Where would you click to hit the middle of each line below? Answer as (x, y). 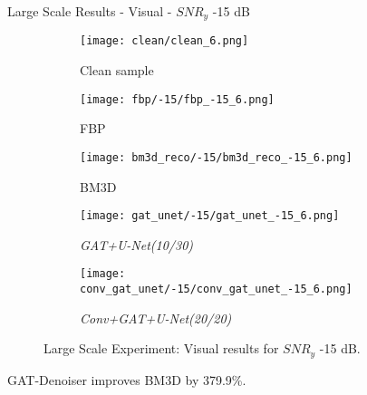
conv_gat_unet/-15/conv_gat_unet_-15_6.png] (216, 289)
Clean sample (117, 70)
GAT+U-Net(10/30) (137, 244)
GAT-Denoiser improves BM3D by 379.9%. (127, 379)
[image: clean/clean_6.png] (164, 41)
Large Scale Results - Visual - (90, 11)
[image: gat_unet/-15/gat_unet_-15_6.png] (210, 216)
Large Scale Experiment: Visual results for (161, 348)
